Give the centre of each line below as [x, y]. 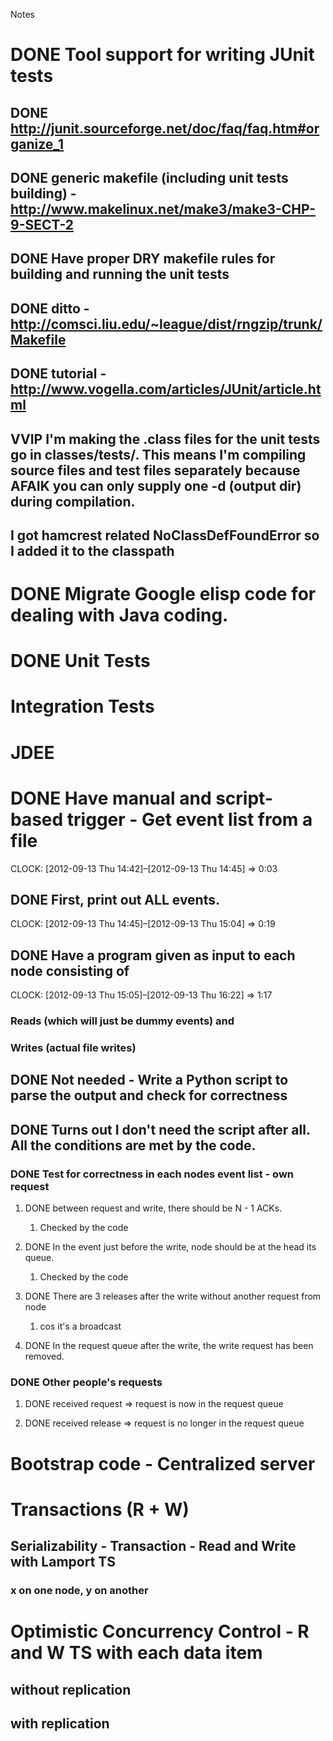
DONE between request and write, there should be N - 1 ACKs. [153, 1208]
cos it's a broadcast [80, 1326]
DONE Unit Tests [80, 661]
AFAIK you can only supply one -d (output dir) [156, 485]
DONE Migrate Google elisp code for [163, 594]
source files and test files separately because [155, 470]
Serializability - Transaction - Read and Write [153, 1546]
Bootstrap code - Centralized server [163, 1463]
